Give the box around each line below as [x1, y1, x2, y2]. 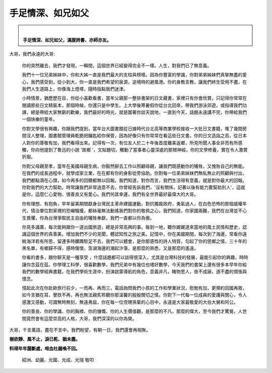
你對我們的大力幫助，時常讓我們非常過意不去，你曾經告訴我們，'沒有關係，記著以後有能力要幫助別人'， [22, 184, 237, 190]
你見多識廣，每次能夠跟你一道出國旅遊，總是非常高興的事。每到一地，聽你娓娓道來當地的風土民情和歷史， [22, 224, 243, 230]
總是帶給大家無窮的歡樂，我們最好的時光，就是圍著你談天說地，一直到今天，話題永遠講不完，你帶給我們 [30, 109, 247, 116]
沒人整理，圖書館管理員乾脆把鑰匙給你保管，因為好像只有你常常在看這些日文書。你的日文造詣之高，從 [26, 133, 238, 139]
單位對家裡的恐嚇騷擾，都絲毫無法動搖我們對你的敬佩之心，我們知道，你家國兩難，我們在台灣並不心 [39, 207, 247, 214]
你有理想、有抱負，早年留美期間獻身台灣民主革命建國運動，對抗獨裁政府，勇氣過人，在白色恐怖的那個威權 [22, 200, 243, 206]
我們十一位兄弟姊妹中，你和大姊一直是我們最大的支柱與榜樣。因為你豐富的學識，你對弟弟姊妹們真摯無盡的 [22, 72, 243, 78]
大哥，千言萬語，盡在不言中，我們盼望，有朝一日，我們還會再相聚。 [9, 327, 151, 333]
